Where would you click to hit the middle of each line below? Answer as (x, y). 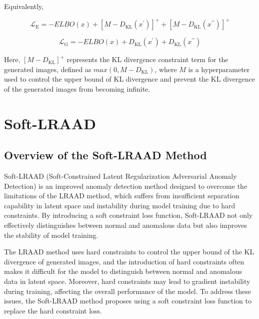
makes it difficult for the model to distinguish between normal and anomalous (123, 271)
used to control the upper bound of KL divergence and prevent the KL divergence (129, 79)
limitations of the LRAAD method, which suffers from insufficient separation (122, 196)
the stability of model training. (51, 235)
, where (166, 69)
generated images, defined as (48, 69)
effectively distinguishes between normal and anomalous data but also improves (125, 225)
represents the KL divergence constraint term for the (147, 59)
